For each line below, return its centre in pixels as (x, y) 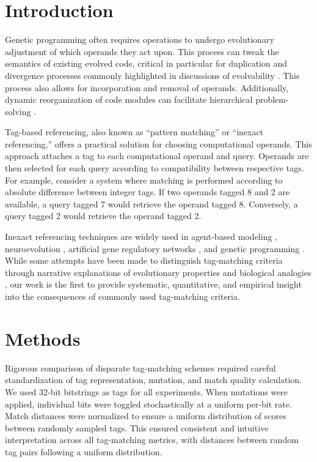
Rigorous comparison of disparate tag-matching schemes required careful (140, 367)
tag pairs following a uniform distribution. (84, 451)
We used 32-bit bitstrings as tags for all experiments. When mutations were (147, 391)
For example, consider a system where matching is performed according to (144, 180)
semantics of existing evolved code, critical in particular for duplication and (146, 63)
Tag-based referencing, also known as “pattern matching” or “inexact (134, 132)
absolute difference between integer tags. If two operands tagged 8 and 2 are (148, 192)
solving (18, 111)
